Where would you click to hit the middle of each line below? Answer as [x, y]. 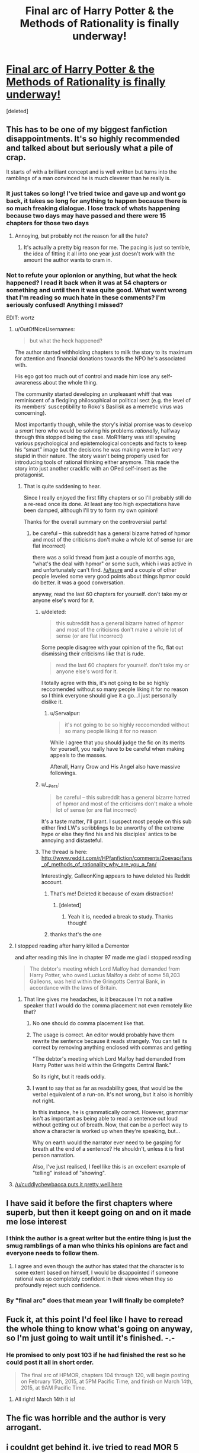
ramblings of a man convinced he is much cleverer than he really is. [89, 178]
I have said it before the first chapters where [89, 1203]
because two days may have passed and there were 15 [86, 216]
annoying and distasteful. [72, 840]
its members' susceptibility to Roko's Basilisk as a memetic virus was [99, 407]
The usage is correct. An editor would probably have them [103, 1035]
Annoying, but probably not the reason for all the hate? [81, 236]
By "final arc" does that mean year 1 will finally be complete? [95, 1300]
